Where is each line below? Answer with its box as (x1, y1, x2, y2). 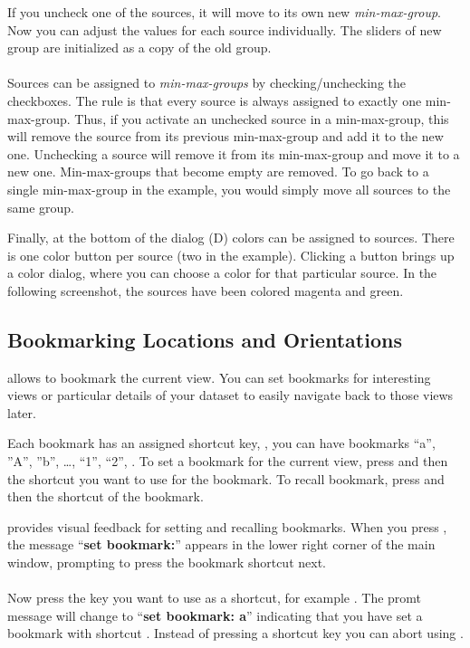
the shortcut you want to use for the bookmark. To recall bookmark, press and (7, 469, 445, 488)
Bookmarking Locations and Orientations (7, 325, 402, 353)
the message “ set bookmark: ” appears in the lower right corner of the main (7, 535, 436, 554)
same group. (7, 197, 75, 216)
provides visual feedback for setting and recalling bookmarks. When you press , (7, 517, 447, 536)
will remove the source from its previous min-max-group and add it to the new (7, 127, 444, 146)
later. (7, 403, 36, 422)
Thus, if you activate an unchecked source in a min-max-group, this (74, 109, 449, 128)
